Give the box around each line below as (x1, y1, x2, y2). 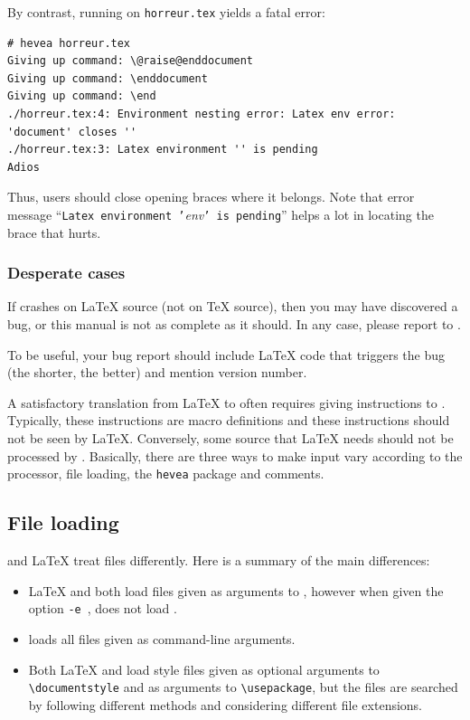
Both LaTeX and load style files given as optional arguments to (28, 659, 380, 678)
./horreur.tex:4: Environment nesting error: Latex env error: (7, 108, 396, 121)
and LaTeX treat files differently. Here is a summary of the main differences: (7, 551, 430, 570)
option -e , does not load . (28, 599, 177, 618)
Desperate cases (7, 261, 126, 284)
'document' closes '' (7, 125, 137, 138)
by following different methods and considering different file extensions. (28, 695, 423, 714)
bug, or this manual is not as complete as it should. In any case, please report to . (7, 315, 461, 334)
